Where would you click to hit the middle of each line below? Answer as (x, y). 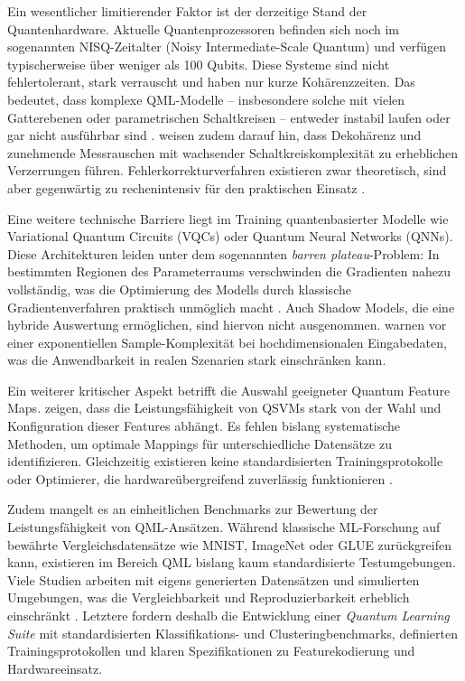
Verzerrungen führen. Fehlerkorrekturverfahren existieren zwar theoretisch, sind (227, 170)
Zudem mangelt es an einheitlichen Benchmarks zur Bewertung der (193, 509)
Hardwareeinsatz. (55, 668)
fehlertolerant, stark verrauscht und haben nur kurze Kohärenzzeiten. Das (211, 82)
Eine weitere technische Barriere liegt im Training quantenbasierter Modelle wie (228, 218)
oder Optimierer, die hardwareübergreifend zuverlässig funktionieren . (200, 478)
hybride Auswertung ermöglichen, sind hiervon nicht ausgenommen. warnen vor (227, 325)
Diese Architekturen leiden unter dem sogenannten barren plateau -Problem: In (223, 253)
